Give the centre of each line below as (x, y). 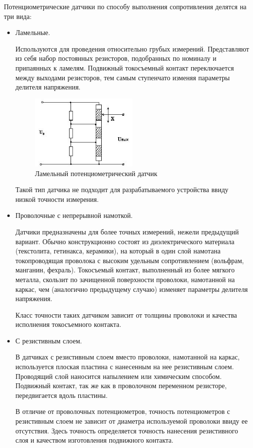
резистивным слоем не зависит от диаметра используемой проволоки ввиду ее (131, 421)
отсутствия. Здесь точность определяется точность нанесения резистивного (127, 430)
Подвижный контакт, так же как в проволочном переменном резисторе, (121, 385)
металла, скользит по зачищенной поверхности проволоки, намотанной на (125, 279)
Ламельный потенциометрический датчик (96, 173)
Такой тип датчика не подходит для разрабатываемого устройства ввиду (122, 189)
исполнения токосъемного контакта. (68, 324)
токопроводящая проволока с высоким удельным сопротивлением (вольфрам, (130, 260)
